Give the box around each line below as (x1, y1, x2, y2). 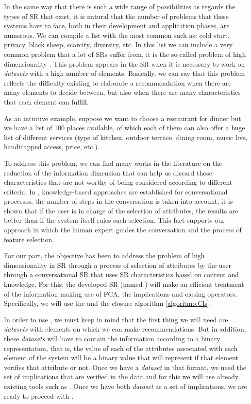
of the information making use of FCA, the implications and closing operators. (4, 288, 237, 299)
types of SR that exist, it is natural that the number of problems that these (4, 11, 229, 21)
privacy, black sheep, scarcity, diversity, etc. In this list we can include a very (4, 39, 233, 50)
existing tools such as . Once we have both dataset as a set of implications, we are (4, 381, 247, 391)
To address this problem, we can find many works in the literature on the (4, 158, 222, 168)
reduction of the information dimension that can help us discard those (4, 167, 213, 177)
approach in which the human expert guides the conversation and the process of (4, 225, 242, 235)
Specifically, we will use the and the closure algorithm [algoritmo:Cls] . (4, 298, 211, 308)
